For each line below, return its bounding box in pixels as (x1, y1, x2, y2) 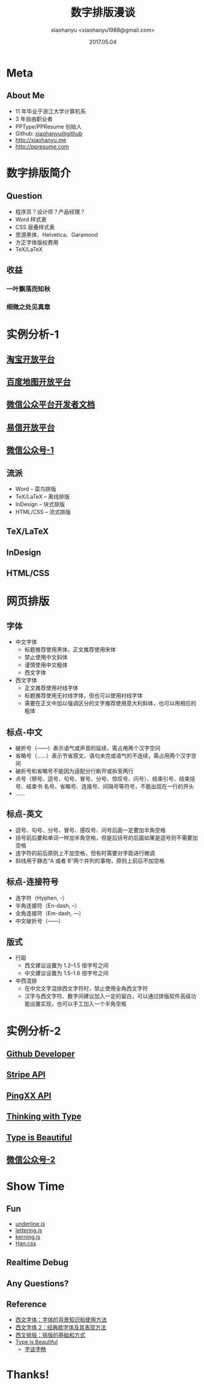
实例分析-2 (6, 1024, 61, 1038)
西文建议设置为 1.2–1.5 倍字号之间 (24, 962, 109, 969)
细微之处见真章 (6, 302, 51, 311)
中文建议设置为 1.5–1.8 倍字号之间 (24, 970, 109, 977)
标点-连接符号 (6, 877, 59, 887)
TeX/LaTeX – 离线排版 (15, 493, 70, 500)
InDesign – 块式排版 (15, 501, 66, 508)
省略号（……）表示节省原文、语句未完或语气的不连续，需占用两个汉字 (15, 752, 191, 759)
